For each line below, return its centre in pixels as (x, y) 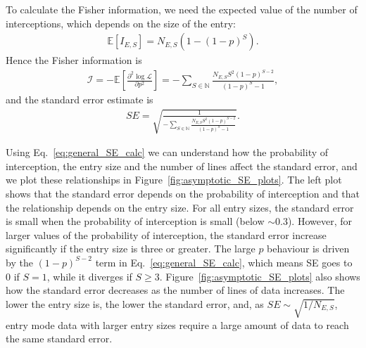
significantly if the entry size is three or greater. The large (131, 249)
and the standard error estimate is (80, 99)
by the (19, 262)
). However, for (320, 221)
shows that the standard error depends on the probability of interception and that (183, 194)
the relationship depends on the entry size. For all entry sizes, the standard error (180, 207)
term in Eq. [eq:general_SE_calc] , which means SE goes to (224, 262)
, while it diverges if (89, 276)
